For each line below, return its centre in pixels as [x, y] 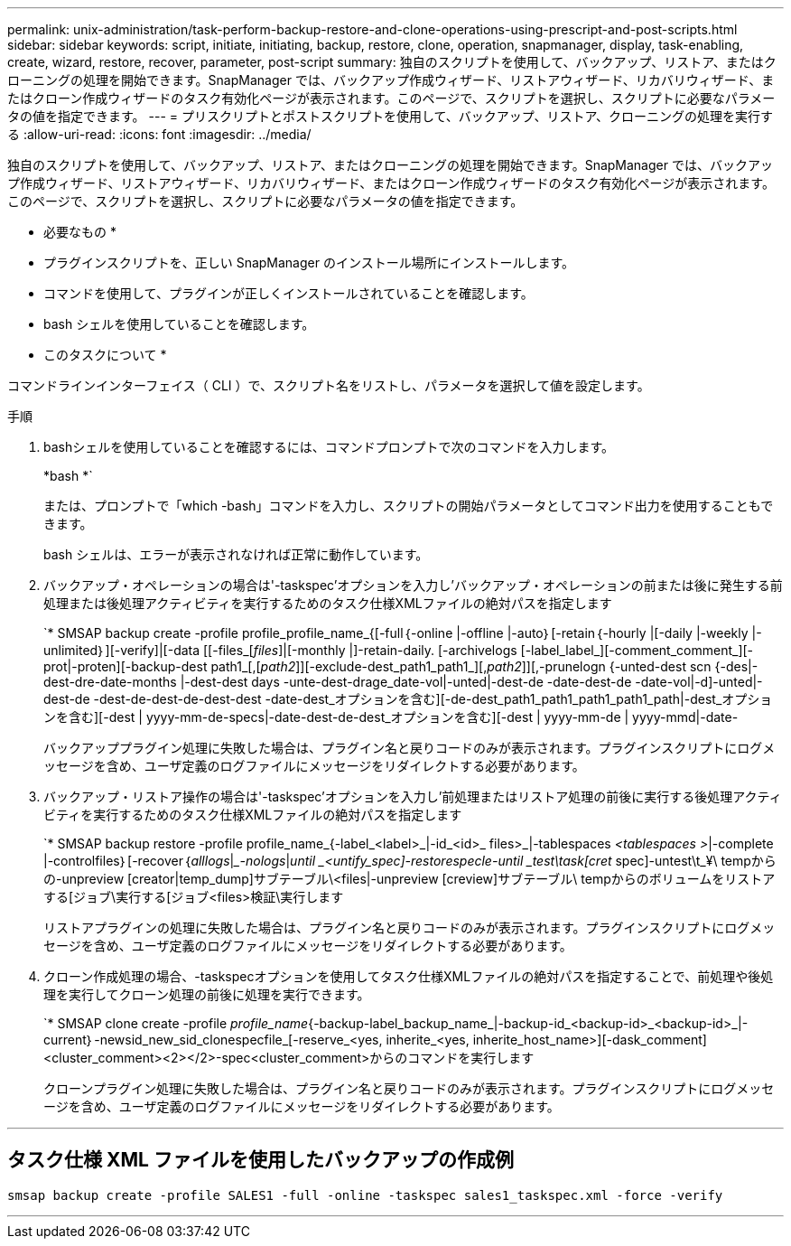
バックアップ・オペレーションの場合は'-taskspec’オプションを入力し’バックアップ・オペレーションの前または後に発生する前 [413, 585]
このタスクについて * [105, 355]
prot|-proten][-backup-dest [126, 666]
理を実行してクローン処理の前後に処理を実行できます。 [207, 994]
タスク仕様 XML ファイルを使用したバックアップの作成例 [261, 1160]
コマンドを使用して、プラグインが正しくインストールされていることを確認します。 [288, 293]
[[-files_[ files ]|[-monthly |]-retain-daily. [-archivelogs [360, 650]
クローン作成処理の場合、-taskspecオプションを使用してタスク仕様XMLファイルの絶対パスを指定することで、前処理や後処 [409, 976]
